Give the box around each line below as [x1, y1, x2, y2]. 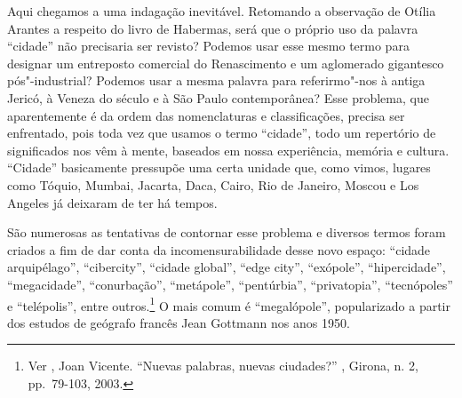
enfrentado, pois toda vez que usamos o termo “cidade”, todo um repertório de [7, 123, 436, 142]
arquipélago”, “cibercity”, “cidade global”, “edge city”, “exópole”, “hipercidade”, [7, 258, 446, 276]
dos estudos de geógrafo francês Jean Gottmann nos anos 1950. [7, 313, 350, 331]
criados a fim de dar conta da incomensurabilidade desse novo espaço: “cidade [7, 240, 431, 259]
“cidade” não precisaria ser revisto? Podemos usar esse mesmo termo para [7, 36, 410, 55]
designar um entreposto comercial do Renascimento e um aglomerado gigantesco [7, 53, 444, 72]
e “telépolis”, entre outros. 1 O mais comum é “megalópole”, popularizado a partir [7, 293, 450, 314]
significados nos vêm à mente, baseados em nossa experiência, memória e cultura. [7, 140, 450, 159]
